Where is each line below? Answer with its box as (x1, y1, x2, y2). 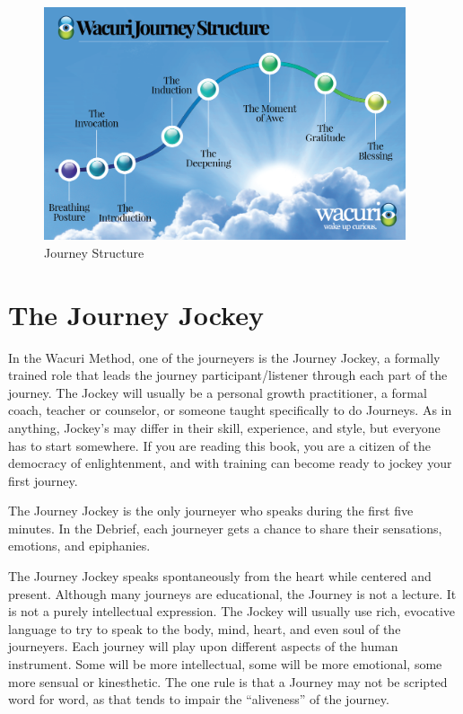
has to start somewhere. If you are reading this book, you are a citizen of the (8, 436, 432, 454)
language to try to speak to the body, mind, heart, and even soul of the (8, 619, 401, 638)
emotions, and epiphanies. (8, 536, 151, 555)
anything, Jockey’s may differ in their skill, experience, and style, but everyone (8, 418, 441, 436)
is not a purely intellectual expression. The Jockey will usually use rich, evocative (8, 602, 456, 621)
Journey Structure (44, 242, 144, 261)
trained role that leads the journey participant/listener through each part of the (8, 366, 448, 384)
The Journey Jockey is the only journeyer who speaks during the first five (8, 501, 414, 520)
